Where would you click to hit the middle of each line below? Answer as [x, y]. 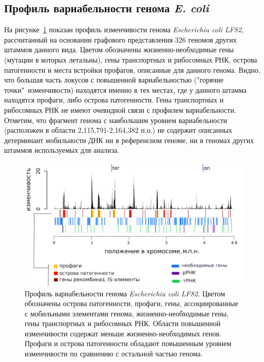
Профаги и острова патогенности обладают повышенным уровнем [128, 343]
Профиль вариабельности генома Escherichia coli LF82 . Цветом [125, 293]
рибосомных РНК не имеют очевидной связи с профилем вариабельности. [120, 109]
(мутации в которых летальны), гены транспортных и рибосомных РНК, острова [131, 59]
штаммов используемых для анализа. [62, 150]
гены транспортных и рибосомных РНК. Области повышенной [123, 323]
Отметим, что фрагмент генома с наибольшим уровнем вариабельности [116, 120]
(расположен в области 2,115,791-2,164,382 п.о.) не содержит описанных [118, 130]
